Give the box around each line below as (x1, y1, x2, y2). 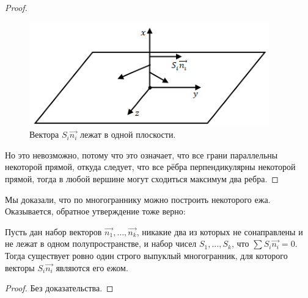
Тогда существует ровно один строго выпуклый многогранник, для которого (5, 249, 288, 261)
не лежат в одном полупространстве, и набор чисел (5, 237, 197, 250)
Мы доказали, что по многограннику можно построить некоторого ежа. (5, 193, 271, 205)
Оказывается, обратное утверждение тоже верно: (5, 205, 186, 218)
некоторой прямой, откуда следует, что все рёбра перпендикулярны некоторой (5, 160, 296, 173)
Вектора (29, 128, 59, 141)
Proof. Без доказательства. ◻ (5, 282, 114, 294)
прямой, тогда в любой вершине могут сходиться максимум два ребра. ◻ (5, 172, 279, 185)
